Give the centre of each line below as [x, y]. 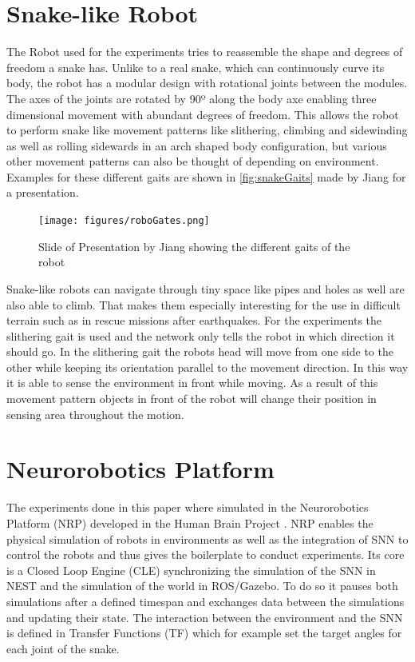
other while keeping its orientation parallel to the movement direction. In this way [207, 367]
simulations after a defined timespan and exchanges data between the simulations [206, 601]
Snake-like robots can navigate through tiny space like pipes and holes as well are [206, 288]
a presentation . [43, 192]
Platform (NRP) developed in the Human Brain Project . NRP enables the [190, 522]
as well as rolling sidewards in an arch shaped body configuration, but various [197, 145]
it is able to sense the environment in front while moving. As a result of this [192, 383]
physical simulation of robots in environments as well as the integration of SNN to [207, 538]
